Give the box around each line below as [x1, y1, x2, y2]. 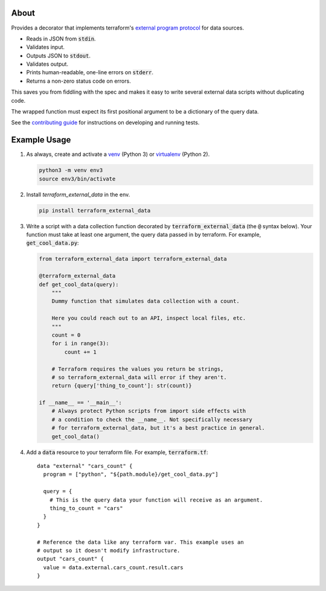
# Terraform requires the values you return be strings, [51, 365, 224, 372]
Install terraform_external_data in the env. [26, 191, 130, 198]
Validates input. [26, 43, 65, 51]
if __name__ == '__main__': [39, 399, 122, 406]
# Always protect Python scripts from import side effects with [51, 407, 246, 415]
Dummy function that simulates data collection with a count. [51, 298, 240, 305]
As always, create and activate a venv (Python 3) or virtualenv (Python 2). [26, 151, 210, 158]
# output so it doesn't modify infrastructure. [37, 547, 181, 554]
